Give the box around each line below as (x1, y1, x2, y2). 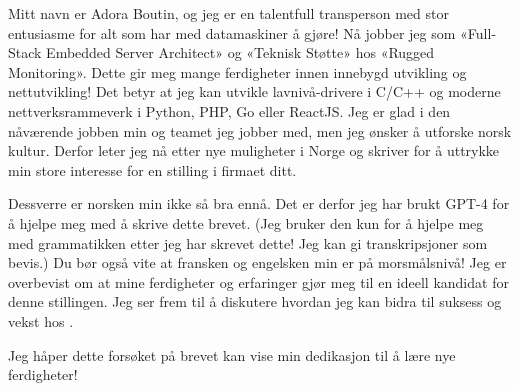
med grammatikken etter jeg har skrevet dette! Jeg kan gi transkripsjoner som (8, 232, 488, 253)
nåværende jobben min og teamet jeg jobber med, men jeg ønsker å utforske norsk (8, 120, 512, 141)
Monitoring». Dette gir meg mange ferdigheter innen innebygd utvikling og (8, 61, 467, 82)
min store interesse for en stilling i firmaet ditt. (8, 159, 297, 180)
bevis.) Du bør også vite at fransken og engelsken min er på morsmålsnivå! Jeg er (8, 252, 507, 273)
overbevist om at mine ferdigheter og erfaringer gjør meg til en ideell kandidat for (8, 271, 509, 292)
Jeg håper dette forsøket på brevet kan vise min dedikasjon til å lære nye (8, 344, 456, 365)
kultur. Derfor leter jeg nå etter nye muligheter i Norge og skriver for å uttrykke (8, 140, 500, 161)
